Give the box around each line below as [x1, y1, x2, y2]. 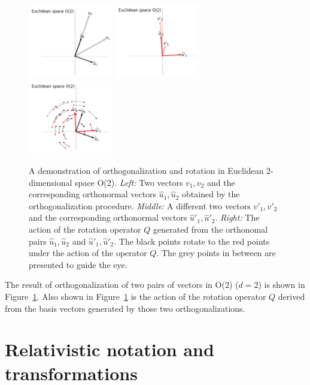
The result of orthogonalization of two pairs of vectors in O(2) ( [5, 278, 239, 291]
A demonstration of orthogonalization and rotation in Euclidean [29, 164, 264, 177]
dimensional [29, 176, 72, 188]
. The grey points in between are [156, 246, 276, 259]
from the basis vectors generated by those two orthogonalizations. [5, 302, 245, 314]
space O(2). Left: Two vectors [75, 176, 183, 188]
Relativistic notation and [5, 337, 214, 362]
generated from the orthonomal [153, 223, 268, 235]
